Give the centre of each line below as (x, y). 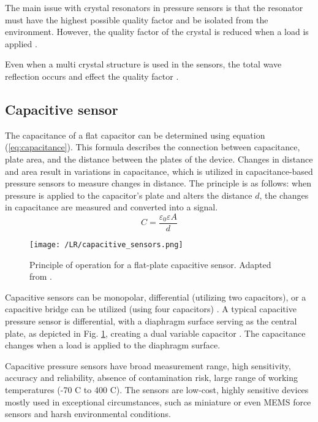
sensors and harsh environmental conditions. (88, 414)
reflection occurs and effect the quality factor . (92, 76)
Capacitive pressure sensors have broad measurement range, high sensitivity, (148, 365)
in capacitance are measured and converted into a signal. (112, 207)
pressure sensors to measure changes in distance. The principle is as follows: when (158, 183)
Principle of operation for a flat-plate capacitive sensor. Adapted (150, 264)
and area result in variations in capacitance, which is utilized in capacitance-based (159, 171)
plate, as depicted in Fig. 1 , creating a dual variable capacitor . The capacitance (155, 333)
